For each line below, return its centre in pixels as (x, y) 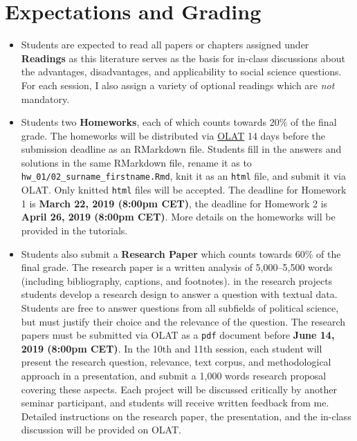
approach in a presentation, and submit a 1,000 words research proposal (174, 375)
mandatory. (45, 98)
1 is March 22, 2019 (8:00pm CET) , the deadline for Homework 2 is (174, 203)
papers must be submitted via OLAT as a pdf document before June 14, (178, 335)
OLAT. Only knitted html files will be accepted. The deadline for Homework (184, 190)
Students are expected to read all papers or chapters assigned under (165, 45)
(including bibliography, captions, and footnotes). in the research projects (177, 280)
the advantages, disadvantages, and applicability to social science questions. (181, 72)
